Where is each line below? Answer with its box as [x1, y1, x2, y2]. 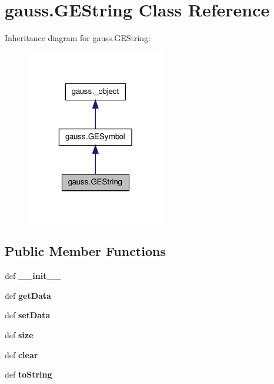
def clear [5, 348, 38, 361]
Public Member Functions [5, 242, 166, 260]
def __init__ [5, 270, 61, 282]
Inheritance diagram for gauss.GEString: [5, 32, 151, 44]
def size [5, 328, 34, 341]
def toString [5, 368, 52, 380]
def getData [5, 289, 51, 301]
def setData [5, 309, 51, 321]
